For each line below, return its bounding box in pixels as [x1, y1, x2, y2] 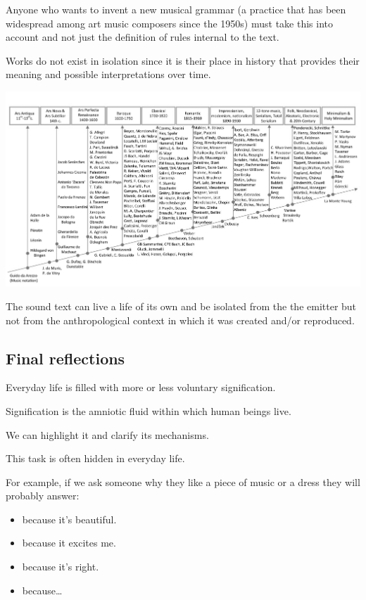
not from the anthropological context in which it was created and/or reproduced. [6, 312, 355, 327]
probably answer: [6, 488, 80, 503]
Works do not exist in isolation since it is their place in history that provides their [6, 53, 360, 68]
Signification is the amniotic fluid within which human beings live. [6, 403, 291, 418]
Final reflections [6, 347, 125, 369]
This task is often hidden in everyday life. [6, 451, 185, 466]
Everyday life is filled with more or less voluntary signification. [6, 380, 276, 395]
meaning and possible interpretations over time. [6, 67, 211, 82]
